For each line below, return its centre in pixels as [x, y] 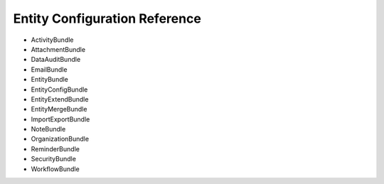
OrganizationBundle [60, 139]
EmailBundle [49, 69]
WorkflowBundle [55, 169]
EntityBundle [50, 80]
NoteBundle [48, 129]
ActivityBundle [52, 40]
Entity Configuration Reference [107, 18]
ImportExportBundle [60, 119]
